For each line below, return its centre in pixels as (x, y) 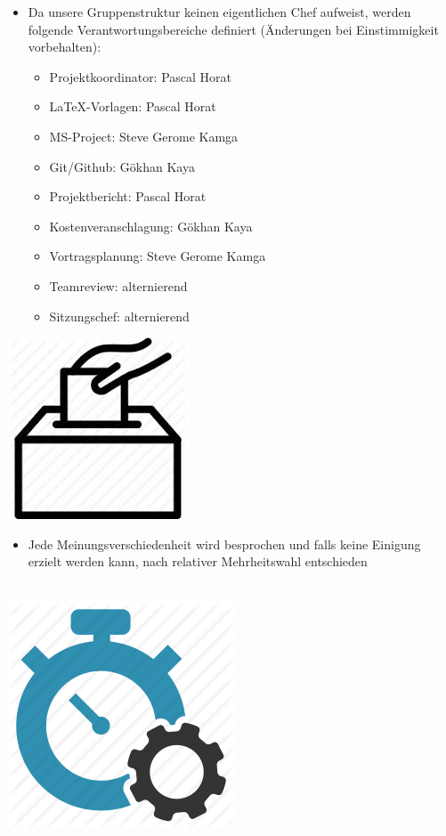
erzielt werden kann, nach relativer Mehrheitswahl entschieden (198, 561)
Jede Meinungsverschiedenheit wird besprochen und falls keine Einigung (224, 544)
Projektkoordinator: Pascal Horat (141, 76)
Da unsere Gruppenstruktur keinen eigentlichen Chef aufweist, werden (219, 12)
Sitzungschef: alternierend (119, 316)
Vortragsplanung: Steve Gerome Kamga (158, 256)
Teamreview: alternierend (118, 285)
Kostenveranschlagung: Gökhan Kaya (151, 226)
